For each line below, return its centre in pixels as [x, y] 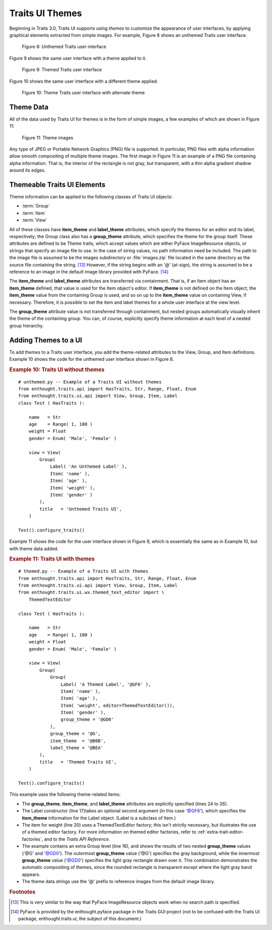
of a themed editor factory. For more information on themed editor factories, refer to [109, 832]
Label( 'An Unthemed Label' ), [89, 467]
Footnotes [22, 892]
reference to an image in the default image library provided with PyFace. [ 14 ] [89, 271]
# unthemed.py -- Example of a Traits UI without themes [90, 382]
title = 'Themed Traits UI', [78, 762]
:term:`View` [35, 220]
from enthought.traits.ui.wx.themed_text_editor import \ [91, 592]
